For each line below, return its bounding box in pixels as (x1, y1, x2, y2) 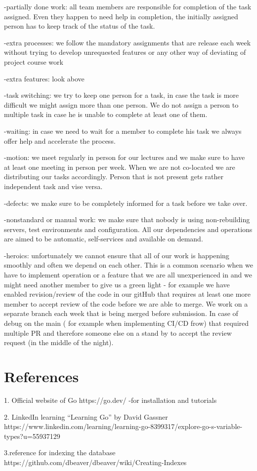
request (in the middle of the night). (4, 337, 114, 348)
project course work (4, 56, 63, 67)
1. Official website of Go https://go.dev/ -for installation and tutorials (4, 394, 217, 405)
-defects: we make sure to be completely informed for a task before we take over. (4, 197, 248, 208)
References (4, 366, 79, 386)
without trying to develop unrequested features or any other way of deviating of (4, 47, 246, 57)
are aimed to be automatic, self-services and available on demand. (4, 234, 203, 244)
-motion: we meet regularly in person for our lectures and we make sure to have (4, 152, 245, 162)
